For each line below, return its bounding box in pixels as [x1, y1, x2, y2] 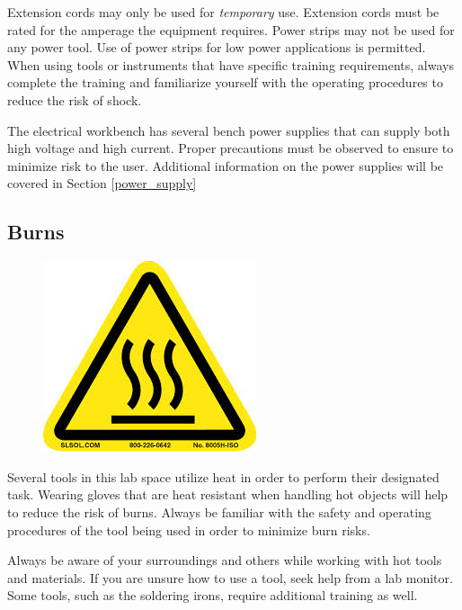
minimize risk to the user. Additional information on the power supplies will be [7, 156, 444, 175]
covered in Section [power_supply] [7, 174, 197, 193]
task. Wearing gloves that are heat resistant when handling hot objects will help [7, 485, 449, 504]
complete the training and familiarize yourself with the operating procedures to [7, 73, 443, 92]
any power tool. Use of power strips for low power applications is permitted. [7, 38, 426, 57]
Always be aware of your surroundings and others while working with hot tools [7, 551, 442, 570]
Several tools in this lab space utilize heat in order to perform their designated [7, 467, 440, 486]
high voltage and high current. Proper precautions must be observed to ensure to [7, 139, 454, 157]
